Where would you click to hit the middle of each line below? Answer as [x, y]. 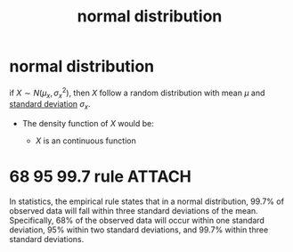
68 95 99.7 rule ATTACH [100, 177]
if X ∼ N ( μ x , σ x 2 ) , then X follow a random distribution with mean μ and [137, 93]
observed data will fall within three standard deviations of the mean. [134, 211]
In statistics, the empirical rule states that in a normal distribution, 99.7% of [147, 201]
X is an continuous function [85, 141]
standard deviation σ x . [50, 106]
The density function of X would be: [88, 124]
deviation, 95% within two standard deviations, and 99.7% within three [139, 230]
